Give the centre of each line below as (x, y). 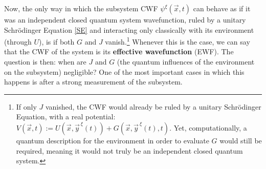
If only (26, 106)
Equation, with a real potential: (66, 117)
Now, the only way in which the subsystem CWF (81, 8)
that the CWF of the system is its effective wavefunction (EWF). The (119, 51)
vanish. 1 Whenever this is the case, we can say (178, 41)
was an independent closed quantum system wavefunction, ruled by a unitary (125, 19)
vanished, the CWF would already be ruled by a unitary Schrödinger (153, 106)
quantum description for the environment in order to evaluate (113, 140)
